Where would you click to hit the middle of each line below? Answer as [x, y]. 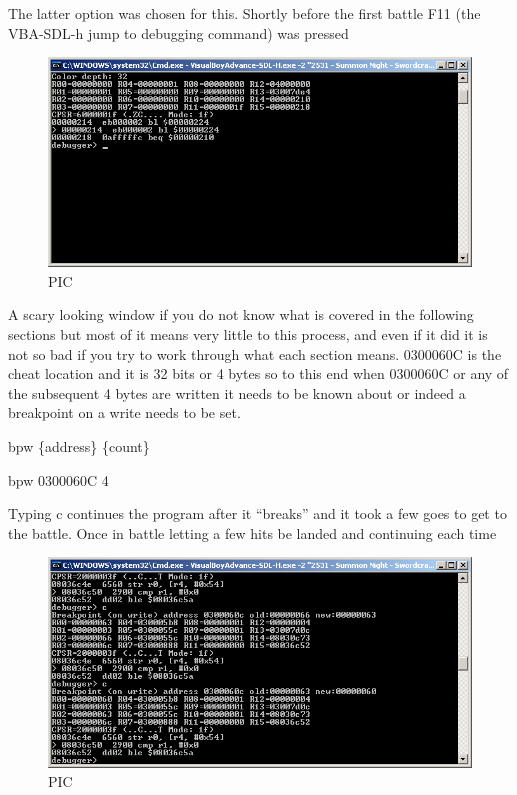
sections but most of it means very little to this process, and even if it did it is [248, 334]
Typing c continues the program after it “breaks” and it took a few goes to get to [257, 513]
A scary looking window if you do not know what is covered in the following [241, 314]
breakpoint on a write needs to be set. [124, 412]
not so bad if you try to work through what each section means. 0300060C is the [255, 353]
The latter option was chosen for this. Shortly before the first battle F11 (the [244, 13]
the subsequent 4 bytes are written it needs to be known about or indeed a [237, 392]
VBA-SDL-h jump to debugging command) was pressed [178, 32]
